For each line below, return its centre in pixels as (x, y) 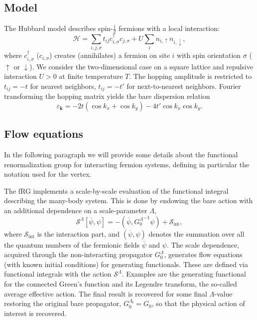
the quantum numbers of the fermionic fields (72, 244)
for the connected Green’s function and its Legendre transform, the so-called (121, 283)
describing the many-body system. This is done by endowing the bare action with (128, 200)
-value (223, 293)
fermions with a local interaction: (169, 28)
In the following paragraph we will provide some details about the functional (121, 155)
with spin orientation (209, 55)
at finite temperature (91, 76)
